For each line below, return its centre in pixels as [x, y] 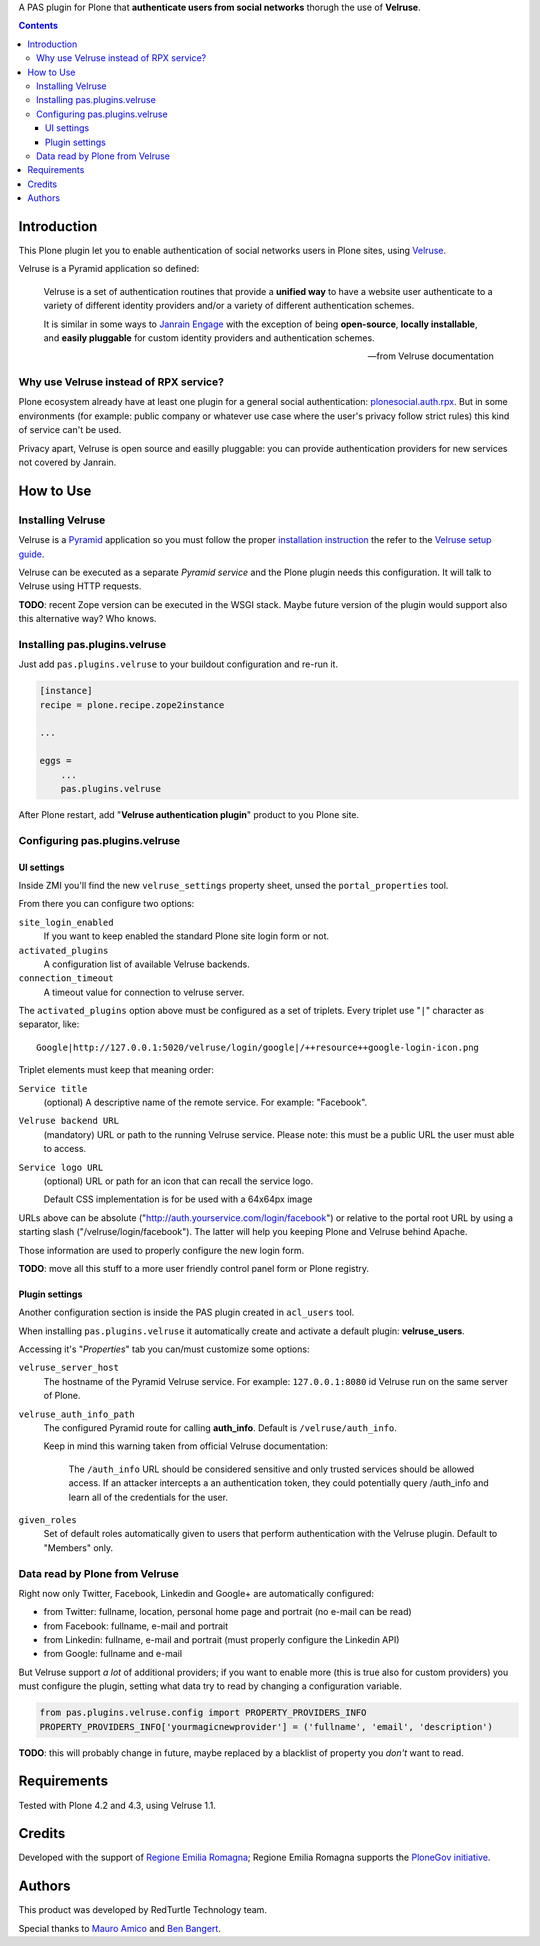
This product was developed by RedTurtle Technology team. [142, 1910]
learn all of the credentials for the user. [148, 1497]
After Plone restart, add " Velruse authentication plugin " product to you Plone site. [189, 814]
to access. [65, 1149]
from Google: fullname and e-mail [113, 1654]
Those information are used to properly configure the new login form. [161, 1250]
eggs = [55, 761]
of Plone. [62, 1396]
